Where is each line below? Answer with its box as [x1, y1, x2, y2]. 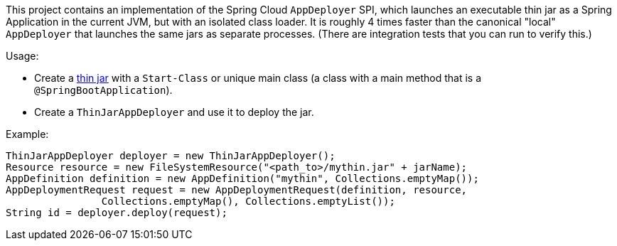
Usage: [6, 50, 39, 62]
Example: [6, 128, 49, 140]
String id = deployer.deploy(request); [6, 207, 227, 218]
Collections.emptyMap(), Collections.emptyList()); [101, 196, 395, 207]
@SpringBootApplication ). [34, 84, 173, 96]
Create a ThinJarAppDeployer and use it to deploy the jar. [34, 106, 314, 118]
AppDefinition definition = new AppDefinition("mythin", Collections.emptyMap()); [6, 173, 479, 184]
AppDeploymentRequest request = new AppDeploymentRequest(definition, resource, [6, 184, 468, 196]
